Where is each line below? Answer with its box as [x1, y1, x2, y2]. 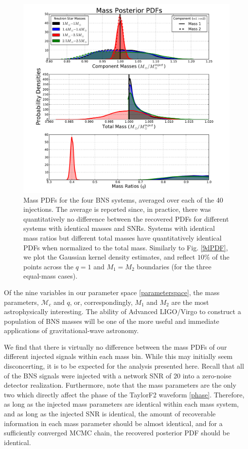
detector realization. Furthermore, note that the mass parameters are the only [4, 380, 236, 390]
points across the [23, 261, 73, 271]
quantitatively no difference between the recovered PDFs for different [23, 213, 229, 224]
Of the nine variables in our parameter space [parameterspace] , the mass [4, 287, 220, 297]
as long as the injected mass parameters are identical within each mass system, [4, 399, 239, 409]
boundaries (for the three [137, 261, 212, 271]
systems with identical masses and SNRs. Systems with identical [23, 223, 215, 233]
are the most [171, 297, 209, 307]
